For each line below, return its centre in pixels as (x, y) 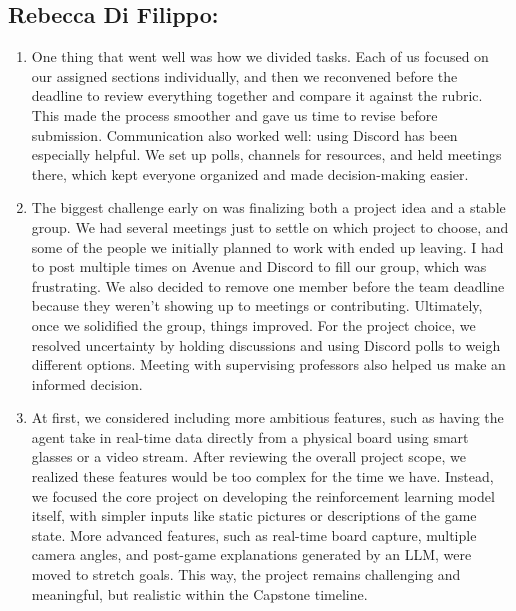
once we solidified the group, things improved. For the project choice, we (253, 324)
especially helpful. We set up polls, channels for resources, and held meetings (266, 154)
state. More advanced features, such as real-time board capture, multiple (254, 534)
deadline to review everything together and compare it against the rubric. (257, 95)
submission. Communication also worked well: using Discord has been (244, 134)
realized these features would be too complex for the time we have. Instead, (262, 476)
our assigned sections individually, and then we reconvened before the (244, 75)
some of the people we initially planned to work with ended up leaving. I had (267, 246)
